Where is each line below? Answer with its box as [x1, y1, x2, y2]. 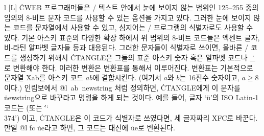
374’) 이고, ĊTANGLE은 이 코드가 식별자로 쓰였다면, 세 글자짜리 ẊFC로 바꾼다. [4, 112, 258, 123]
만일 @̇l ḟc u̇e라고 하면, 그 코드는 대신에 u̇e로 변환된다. [4, 122, 175, 133]
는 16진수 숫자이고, [179, 72, 239, 83]
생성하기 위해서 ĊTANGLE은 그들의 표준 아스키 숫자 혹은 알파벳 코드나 [19, 52, 248, 62]
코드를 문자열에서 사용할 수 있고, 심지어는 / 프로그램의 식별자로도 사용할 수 [13, 22, 253, 33]
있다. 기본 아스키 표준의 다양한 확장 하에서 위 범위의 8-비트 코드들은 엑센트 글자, [4, 32, 260, 42]
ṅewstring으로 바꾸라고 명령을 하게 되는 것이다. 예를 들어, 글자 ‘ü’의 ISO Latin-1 [4, 92, 259, 103]
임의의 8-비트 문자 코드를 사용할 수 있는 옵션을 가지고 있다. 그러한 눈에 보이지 [4, 12, 251, 22]
